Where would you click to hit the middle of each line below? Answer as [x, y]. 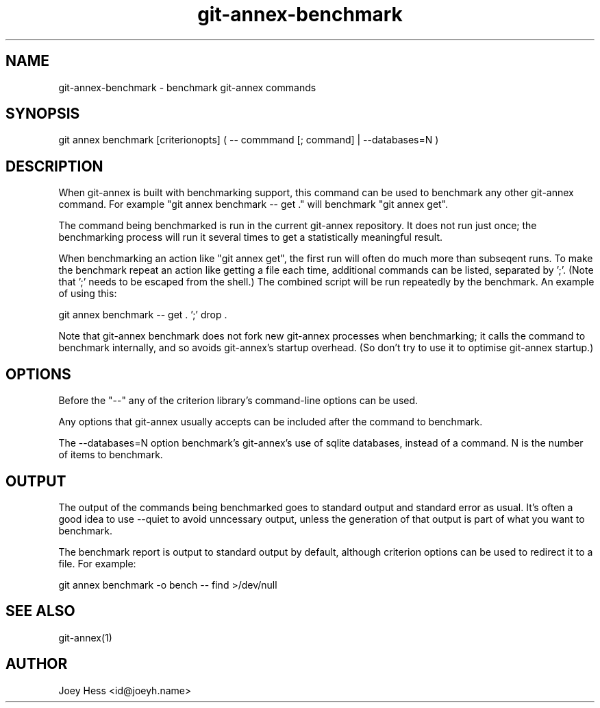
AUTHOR [37, 664]
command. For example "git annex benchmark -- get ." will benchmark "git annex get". [253, 204]
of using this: [88, 294]
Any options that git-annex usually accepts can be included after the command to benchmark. [271, 422]
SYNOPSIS [43, 114]
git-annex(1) [85, 637]
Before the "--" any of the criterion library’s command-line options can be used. [238, 401]
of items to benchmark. [111, 455]
